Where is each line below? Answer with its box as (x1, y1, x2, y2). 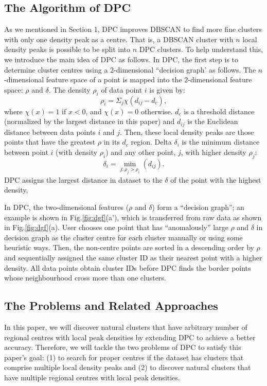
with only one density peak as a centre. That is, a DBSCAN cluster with (4, 33, 234, 44)
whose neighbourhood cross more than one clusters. (4, 272, 166, 283)
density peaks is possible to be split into (4, 44, 131, 55)
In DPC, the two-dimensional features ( (4, 201, 129, 212)
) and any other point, (105, 146, 176, 157)
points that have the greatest (4, 136, 96, 147)
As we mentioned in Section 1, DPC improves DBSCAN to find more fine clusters (4, 24, 262, 34)
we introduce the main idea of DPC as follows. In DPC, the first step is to (4, 54, 239, 64)
